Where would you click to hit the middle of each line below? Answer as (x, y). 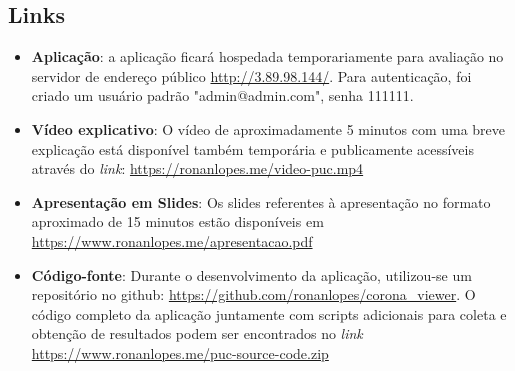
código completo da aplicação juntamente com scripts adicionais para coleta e (269, 313)
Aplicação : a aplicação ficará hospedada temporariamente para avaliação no (267, 56)
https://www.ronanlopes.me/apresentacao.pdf (172, 240)
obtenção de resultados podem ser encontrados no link (197, 333)
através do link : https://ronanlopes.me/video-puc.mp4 (197, 168)
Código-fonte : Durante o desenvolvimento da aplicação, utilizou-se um (251, 274)
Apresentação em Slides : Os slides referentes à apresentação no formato (261, 201)
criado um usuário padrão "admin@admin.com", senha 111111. (222, 95)
